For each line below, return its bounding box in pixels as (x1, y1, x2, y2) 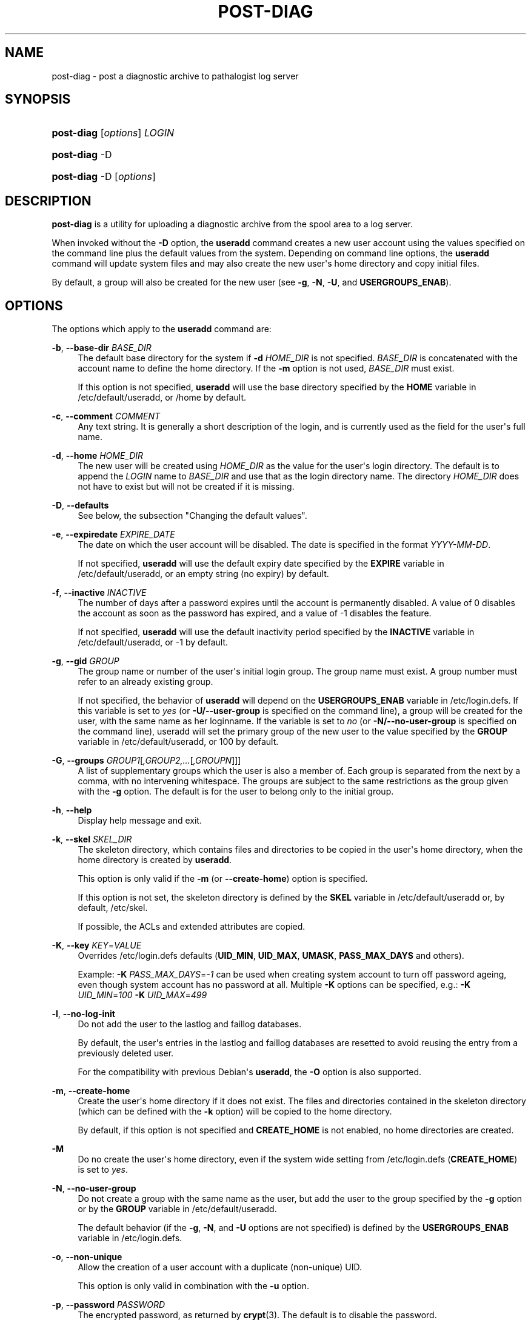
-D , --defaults (52, 500, 109, 511)
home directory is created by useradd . (78, 855, 232, 865)
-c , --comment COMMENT (52, 411, 161, 422)
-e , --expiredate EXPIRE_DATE (52, 529, 175, 540)
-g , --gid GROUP (52, 656, 119, 667)
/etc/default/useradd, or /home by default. (78, 392, 247, 403)
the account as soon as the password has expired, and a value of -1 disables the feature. (78, 608, 432, 619)
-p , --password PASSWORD (52, 1299, 165, 1310)
